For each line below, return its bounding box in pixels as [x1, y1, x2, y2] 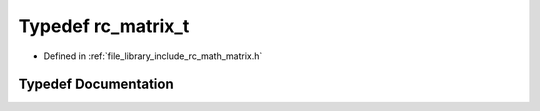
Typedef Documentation [18, 76, 174, 93]
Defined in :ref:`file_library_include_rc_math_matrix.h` [43, 50, 263, 62]
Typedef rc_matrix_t [18, 15, 190, 37]
